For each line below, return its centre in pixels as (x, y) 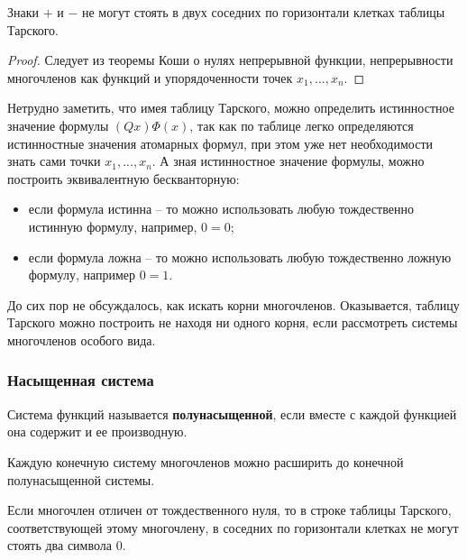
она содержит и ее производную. (97, 431)
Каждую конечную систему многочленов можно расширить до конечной (206, 461)
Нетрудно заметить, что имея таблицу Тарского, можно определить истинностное (231, 108)
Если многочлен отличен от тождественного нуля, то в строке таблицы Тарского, (229, 510)
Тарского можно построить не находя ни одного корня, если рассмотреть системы (233, 322)
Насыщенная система (81, 380)
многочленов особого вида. (82, 340)
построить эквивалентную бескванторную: (124, 178)
